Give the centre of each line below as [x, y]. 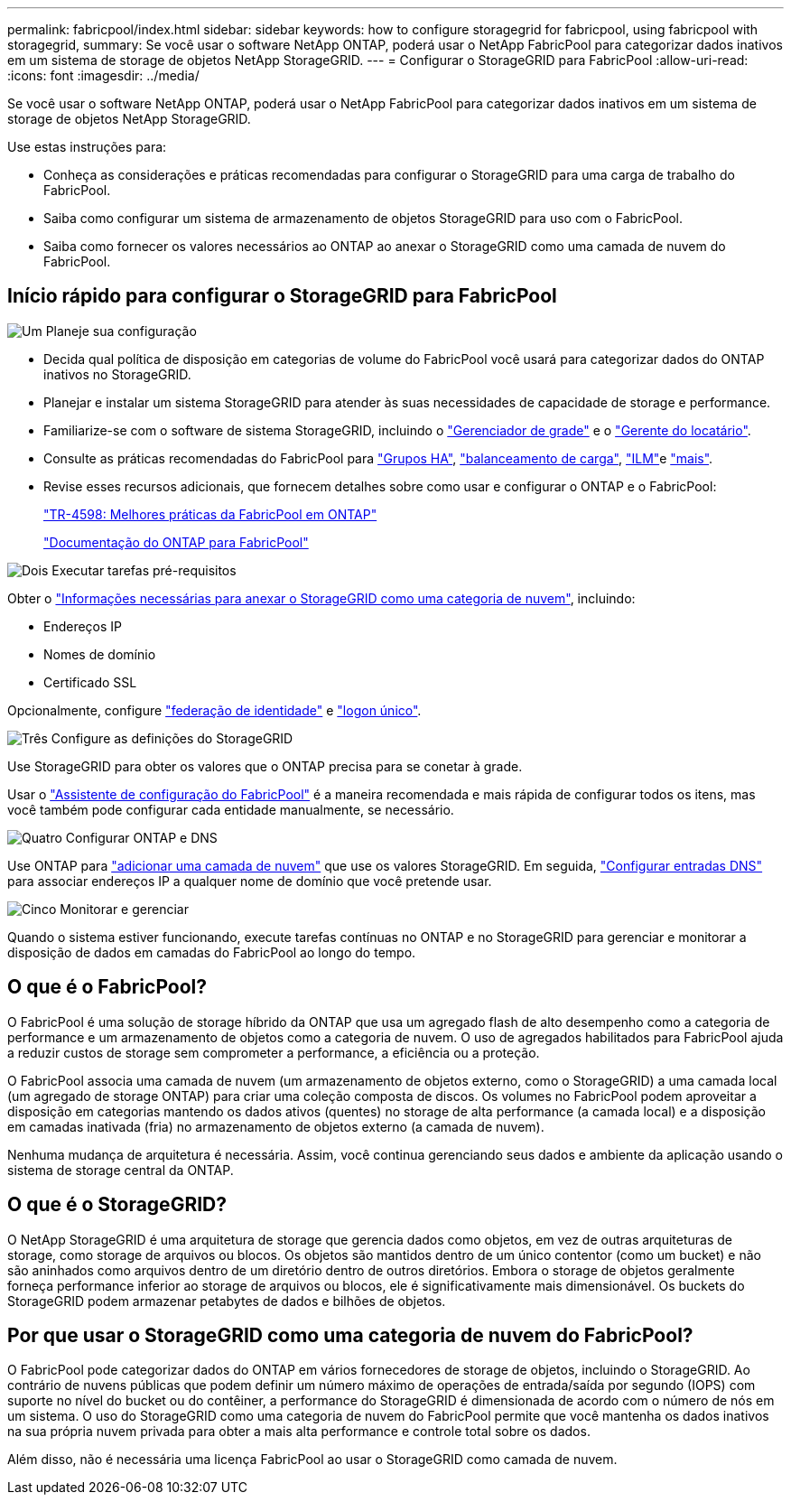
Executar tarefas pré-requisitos [144, 570]
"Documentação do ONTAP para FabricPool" [176, 542]
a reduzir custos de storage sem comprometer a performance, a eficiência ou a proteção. [274, 1052]
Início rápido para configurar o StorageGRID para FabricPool [282, 296]
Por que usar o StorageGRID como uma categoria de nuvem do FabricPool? [350, 1335]
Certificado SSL [90, 682]
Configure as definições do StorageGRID [172, 738]
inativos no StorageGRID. [117, 374]
